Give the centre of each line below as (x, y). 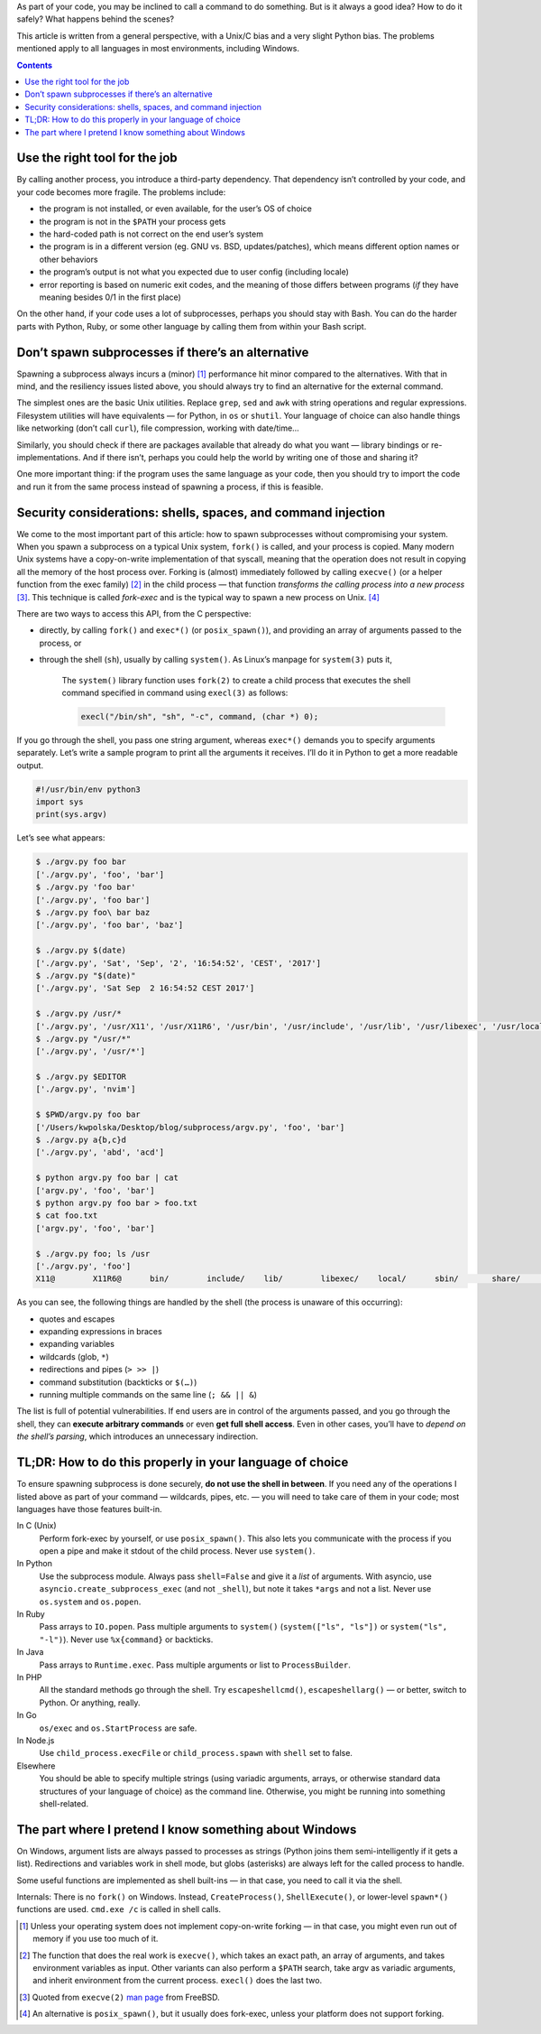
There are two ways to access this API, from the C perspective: (134, 613)
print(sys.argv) (72, 814)
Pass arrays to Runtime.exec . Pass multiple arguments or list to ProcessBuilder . (195, 1665)
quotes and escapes (77, 1319)
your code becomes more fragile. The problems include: (121, 192)
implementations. (49, 457)
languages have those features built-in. (89, 1509)
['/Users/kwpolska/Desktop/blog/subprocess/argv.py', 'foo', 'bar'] (190, 1127)
